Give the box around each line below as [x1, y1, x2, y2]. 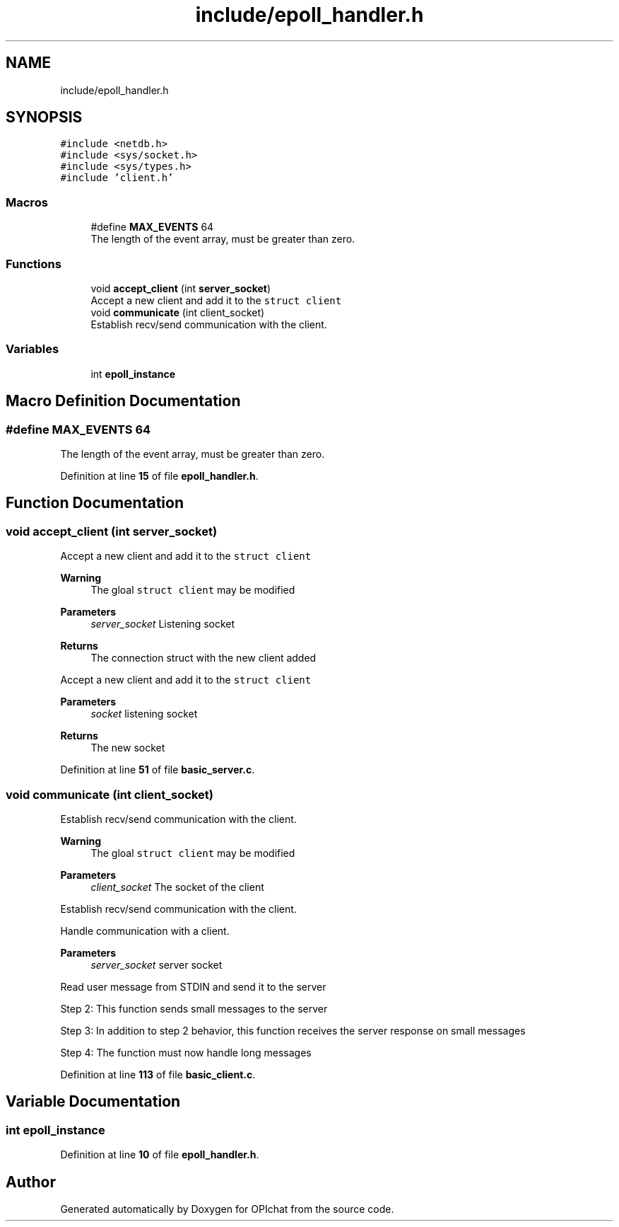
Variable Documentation [6, 1093, 181, 1111]
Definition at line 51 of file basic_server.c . [60, 764, 255, 776]
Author [6, 1173, 56, 1191]
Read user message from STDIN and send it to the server [60, 980, 326, 993]
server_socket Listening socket [90, 618, 235, 630]
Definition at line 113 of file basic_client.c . [60, 1068, 256, 1081]
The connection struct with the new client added [90, 652, 317, 664]
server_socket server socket [90, 958, 223, 971]
